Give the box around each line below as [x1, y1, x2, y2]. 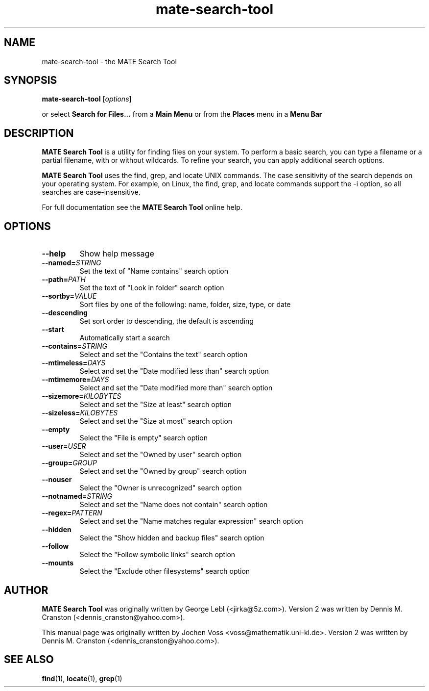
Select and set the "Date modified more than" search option [79, 384, 273, 392]
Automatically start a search [79, 333, 170, 342]
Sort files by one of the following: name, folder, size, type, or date [79, 300, 291, 309]
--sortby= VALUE [42, 292, 97, 301]
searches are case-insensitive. [42, 188, 141, 197]
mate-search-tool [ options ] [42, 95, 132, 103]
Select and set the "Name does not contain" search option [79, 500, 268, 509]
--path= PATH [42, 275, 86, 284]
